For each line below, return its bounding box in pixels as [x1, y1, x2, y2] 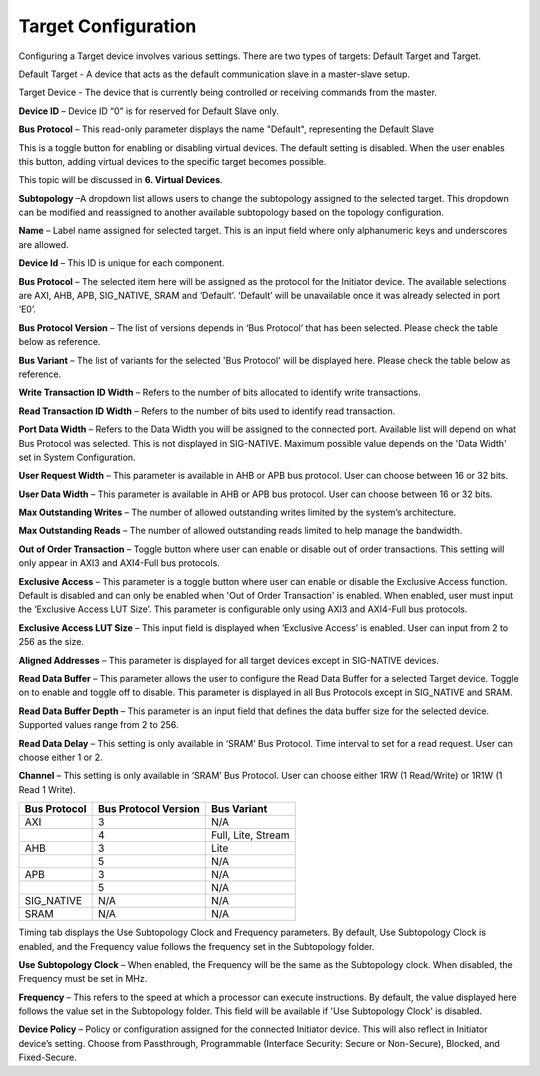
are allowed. [18, 238, 69, 250]
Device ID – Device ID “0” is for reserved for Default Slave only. [18, 105, 280, 117]
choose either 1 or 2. [18, 751, 104, 763]
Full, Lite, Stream [210, 828, 290, 842]
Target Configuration [18, 15, 197, 37]
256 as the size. [18, 636, 85, 648]
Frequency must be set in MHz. [18, 973, 148, 985]
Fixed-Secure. [18, 1051, 77, 1064]
